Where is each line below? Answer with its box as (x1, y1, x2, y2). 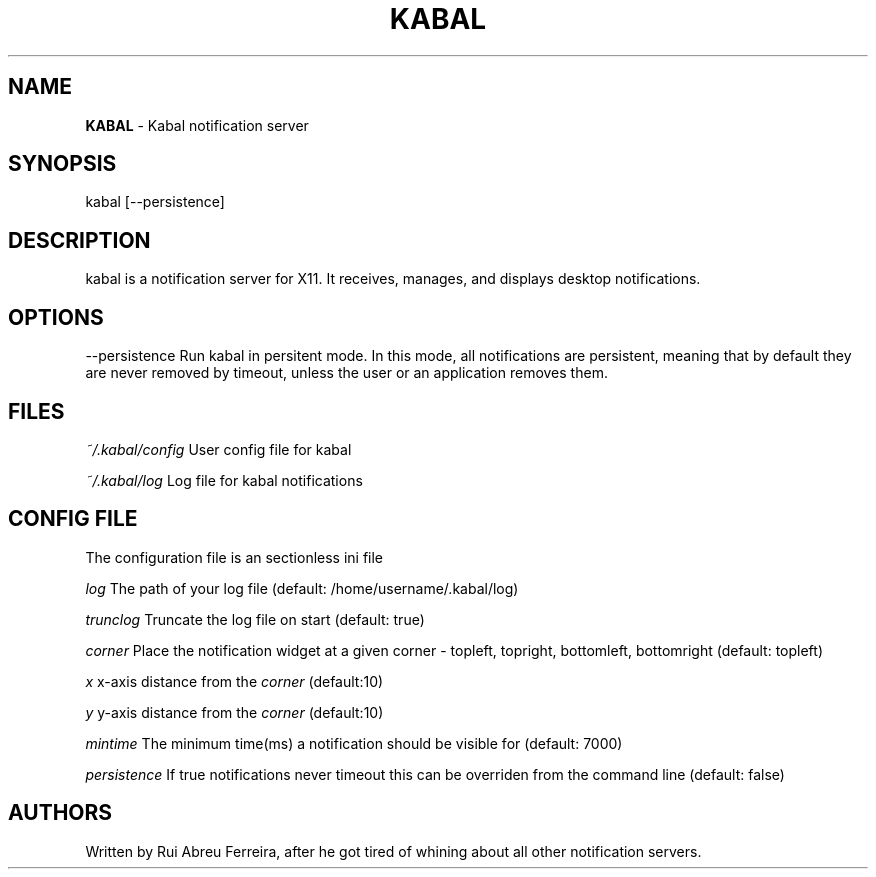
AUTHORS (8, 800, 113, 826)
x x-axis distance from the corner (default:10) (85, 672, 384, 690)
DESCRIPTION (8, 227, 151, 253)
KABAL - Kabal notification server (85, 116, 309, 134)
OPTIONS (8, 304, 104, 330)
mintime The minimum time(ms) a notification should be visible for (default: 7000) (85, 734, 623, 752)
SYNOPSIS (8, 151, 117, 177)
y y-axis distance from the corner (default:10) (85, 703, 384, 721)
